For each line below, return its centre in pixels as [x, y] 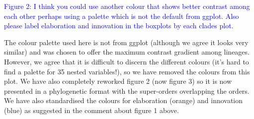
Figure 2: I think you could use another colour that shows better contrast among [127, 6]
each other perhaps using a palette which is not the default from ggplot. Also [122, 16]
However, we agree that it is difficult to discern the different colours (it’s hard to [127, 61]
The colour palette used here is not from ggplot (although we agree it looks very [126, 42]
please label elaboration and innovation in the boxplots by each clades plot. [119, 26]
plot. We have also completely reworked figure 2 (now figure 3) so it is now [118, 81]
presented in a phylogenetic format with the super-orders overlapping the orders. [127, 90]
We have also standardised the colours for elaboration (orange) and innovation [124, 100]
